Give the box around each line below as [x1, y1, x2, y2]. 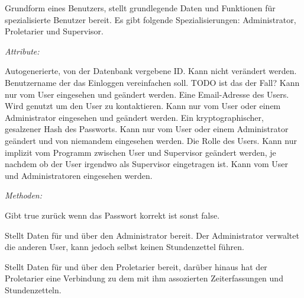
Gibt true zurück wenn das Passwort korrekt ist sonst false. [5, 209, 220, 221]
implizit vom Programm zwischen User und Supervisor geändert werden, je [5, 146, 276, 158]
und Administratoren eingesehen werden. [5, 169, 153, 181]
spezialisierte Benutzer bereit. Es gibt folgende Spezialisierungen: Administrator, [5, 13, 296, 25]
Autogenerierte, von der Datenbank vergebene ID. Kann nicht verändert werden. [5, 65, 297, 77]
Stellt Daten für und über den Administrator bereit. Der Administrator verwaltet [5, 229, 299, 241]
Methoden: [5, 189, 42, 201]
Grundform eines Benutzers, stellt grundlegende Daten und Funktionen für [5, 2, 276, 14]
